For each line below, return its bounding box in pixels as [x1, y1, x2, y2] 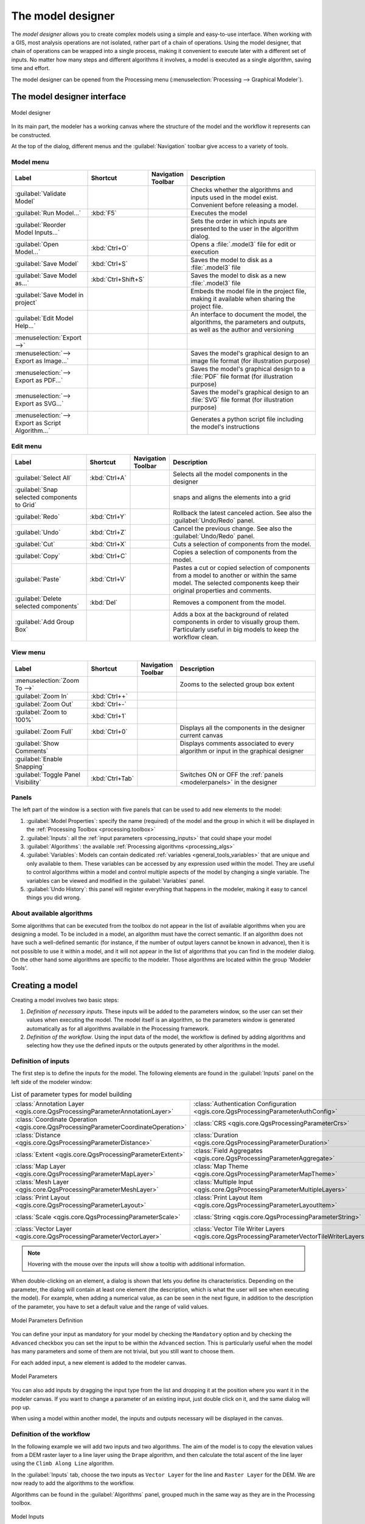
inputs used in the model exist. [190, 193, 278, 202]
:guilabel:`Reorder [15, 221, 66, 229]
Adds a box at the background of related [173, 610, 289, 618]
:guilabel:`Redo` [15, 512, 60, 521]
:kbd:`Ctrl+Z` [89, 528, 127, 536]
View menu [11, 648, 46, 657]
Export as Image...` [15, 357, 69, 365]
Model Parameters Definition [11, 1317, 83, 1324]
